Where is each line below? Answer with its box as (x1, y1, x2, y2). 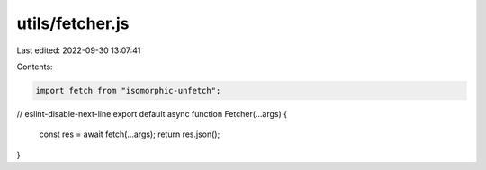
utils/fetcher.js (16, 13, 130, 33)
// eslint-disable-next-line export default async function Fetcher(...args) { (16, 108, 288, 119)
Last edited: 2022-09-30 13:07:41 (16, 45, 141, 56)
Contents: (16, 61, 53, 72)
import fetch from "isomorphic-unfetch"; (35, 85, 221, 95)
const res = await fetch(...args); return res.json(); (39, 129, 220, 139)
